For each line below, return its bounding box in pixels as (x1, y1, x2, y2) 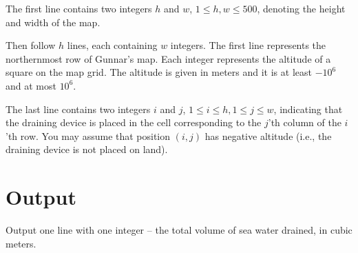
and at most (6, 78, 56, 92)
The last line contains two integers (6, 101, 151, 116)
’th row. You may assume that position (6, 128, 171, 143)
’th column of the (268, 115, 341, 130)
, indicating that (273, 101, 343, 116)
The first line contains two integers (6, 1, 152, 15)
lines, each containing (67, 38, 158, 52)
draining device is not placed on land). (6, 142, 168, 156)
